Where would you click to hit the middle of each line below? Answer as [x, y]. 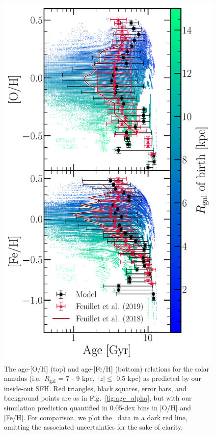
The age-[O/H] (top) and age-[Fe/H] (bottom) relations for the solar [107, 368]
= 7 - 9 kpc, [76, 378]
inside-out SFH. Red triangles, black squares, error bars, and [95, 388]
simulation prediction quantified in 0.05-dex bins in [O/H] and [97, 408]
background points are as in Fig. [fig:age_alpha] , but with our [98, 398]
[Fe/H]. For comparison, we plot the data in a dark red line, [96, 417]
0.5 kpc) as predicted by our [159, 378]
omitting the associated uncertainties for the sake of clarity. [94, 427]
